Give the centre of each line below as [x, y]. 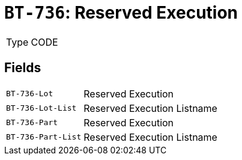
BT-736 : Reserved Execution [121, 13]
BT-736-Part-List [44, 137]
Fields [23, 68]
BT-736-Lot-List [41, 108]
